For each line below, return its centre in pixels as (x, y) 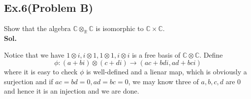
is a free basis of (156, 54)
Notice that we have (34, 54)
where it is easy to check (41, 72)
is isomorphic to (120, 28)
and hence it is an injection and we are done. (72, 91)
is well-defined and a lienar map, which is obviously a (167, 72)
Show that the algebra (37, 28)
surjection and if (29, 81)
